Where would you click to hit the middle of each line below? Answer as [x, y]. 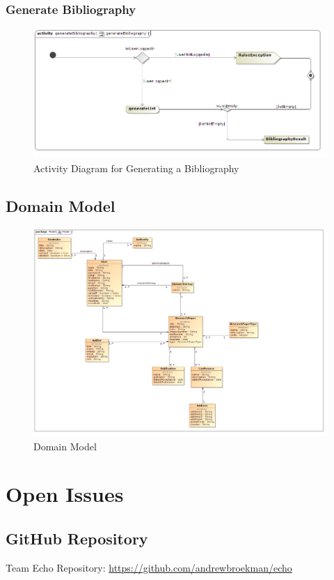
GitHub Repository [77, 539]
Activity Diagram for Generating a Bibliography [136, 168]
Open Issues [65, 494]
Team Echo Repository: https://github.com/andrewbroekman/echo [149, 567]
